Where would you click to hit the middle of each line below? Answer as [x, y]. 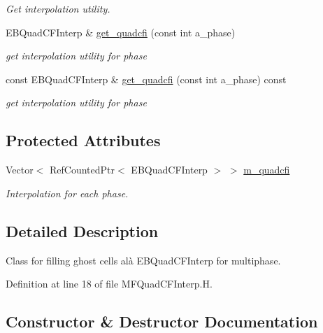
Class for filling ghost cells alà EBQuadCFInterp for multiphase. [143, 260]
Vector [20, 170]
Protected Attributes [83, 140]
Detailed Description [82, 231]
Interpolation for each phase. [67, 193]
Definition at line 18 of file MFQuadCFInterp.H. [109, 284]
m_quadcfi [267, 170]
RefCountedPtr [82, 170]
